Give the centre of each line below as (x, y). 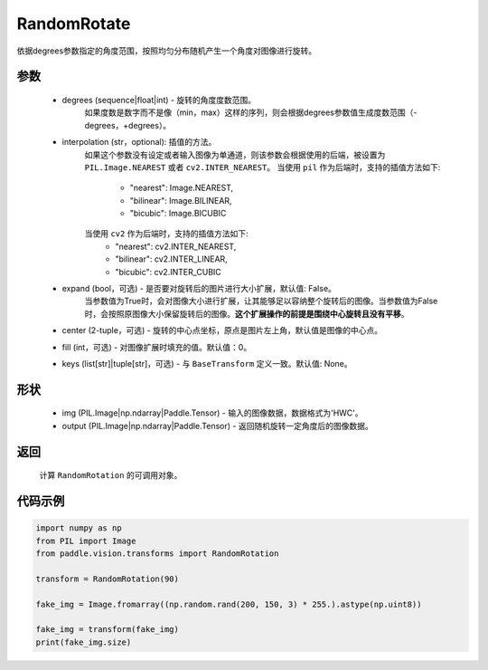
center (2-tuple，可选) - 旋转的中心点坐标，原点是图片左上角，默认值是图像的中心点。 (222, 330)
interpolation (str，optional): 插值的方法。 (139, 142)
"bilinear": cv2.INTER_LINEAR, (171, 259)
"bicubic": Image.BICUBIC (178, 214)
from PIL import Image (86, 541)
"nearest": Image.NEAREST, (182, 188)
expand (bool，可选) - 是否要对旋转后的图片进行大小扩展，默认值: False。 (199, 289)
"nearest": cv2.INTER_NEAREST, (176, 246)
